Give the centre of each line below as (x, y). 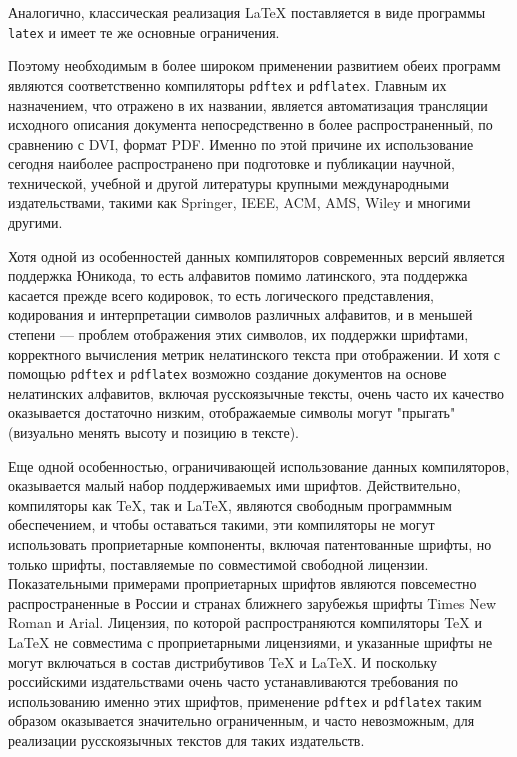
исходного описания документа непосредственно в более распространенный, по (250, 124)
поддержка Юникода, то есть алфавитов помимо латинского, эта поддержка (238, 275)
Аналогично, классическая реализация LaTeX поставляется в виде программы (247, 12)
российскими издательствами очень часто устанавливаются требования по (233, 681)
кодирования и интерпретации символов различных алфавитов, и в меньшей (240, 314)
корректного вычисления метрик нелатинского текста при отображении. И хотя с (254, 353)
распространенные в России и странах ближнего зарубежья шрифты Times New (252, 602)
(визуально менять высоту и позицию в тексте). (153, 432)
